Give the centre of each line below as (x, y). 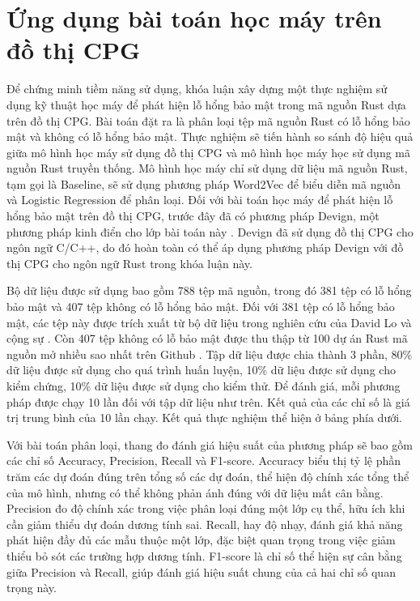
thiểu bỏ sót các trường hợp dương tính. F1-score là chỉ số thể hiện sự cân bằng (204, 555)
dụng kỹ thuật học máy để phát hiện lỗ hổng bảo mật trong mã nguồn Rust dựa (206, 104)
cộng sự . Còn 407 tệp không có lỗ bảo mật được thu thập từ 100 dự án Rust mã (207, 338)
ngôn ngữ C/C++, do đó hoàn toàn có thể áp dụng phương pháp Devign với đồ (205, 247)
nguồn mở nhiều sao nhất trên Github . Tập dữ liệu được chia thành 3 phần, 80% (210, 354)
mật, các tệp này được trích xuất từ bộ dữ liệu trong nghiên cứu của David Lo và (209, 322)
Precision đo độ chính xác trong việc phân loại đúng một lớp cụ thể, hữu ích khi (206, 508)
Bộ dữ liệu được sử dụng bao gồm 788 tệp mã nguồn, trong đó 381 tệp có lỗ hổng (209, 290)
